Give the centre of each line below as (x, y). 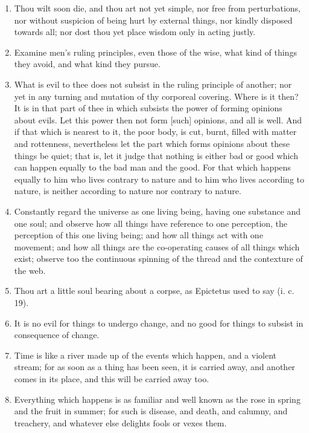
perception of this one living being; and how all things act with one (139, 235)
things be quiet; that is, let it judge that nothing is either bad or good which (156, 155)
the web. (30, 270)
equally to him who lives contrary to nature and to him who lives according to (159, 179)
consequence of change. (57, 335)
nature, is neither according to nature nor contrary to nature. (128, 191)
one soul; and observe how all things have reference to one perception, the (151, 223)
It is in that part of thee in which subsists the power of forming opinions (148, 108)
